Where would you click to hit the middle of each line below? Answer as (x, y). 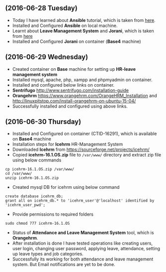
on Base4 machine (32, 139)
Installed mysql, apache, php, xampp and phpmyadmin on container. (82, 80)
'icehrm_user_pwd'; (25, 205)
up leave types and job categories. (48, 254)
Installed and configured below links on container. (63, 85)
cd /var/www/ (19, 174)
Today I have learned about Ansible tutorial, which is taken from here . (84, 20)
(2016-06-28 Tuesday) (41, 8)
